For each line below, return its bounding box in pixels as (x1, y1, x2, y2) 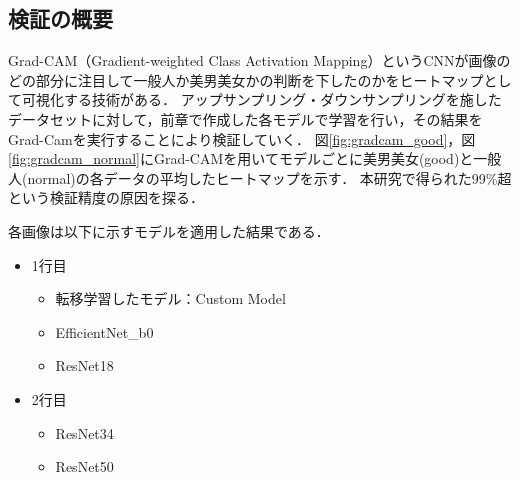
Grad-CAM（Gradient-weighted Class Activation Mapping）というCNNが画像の (8, 50, 511, 71)
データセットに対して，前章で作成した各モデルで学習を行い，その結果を (8, 108, 483, 129)
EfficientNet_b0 (55, 321, 154, 342)
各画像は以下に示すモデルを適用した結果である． (8, 220, 330, 241)
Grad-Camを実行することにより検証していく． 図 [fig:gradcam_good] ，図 (8, 128, 476, 149)
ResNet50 (55, 456, 114, 477)
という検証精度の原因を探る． (8, 187, 204, 208)
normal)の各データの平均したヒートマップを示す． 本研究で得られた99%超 (27, 167, 512, 188)
